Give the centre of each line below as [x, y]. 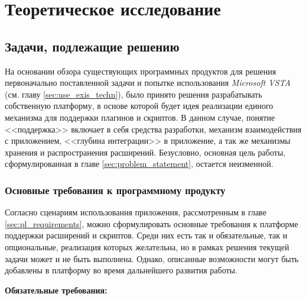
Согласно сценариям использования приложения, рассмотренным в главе [136, 212]
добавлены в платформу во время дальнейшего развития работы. [121, 270]
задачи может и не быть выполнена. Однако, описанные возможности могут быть [152, 258]
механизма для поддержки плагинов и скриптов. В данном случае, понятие [140, 117]
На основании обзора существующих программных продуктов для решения [141, 71]
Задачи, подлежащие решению [92, 46]
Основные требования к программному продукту [115, 190]
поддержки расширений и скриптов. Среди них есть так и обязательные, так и [146, 235]
